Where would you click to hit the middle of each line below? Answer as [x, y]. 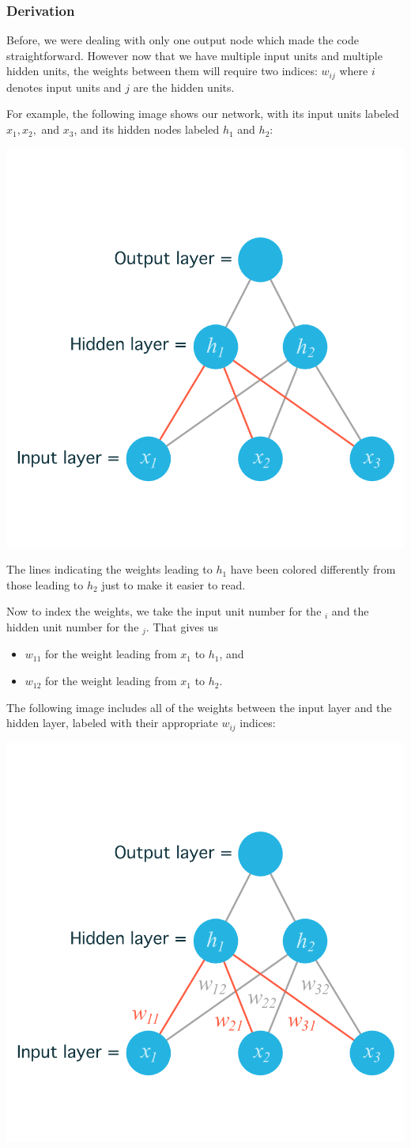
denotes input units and [64, 87]
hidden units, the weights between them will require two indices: [162, 71]
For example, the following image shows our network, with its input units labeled [203, 114]
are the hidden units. [184, 87]
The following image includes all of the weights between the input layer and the [199, 707]
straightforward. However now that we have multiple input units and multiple [194, 55]
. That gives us [182, 627]
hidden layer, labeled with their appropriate [112, 723]
